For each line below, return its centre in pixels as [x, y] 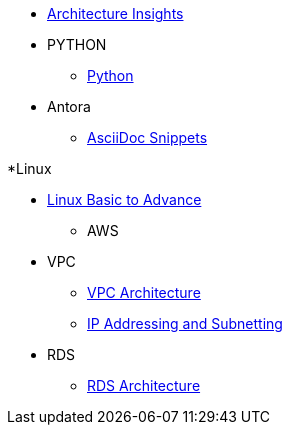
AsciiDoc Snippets [147, 137]
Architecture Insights [115, 13]
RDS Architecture [144, 385]
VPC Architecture [144, 292]
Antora [69, 106]
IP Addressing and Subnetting [185, 323]
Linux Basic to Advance [124, 199]
